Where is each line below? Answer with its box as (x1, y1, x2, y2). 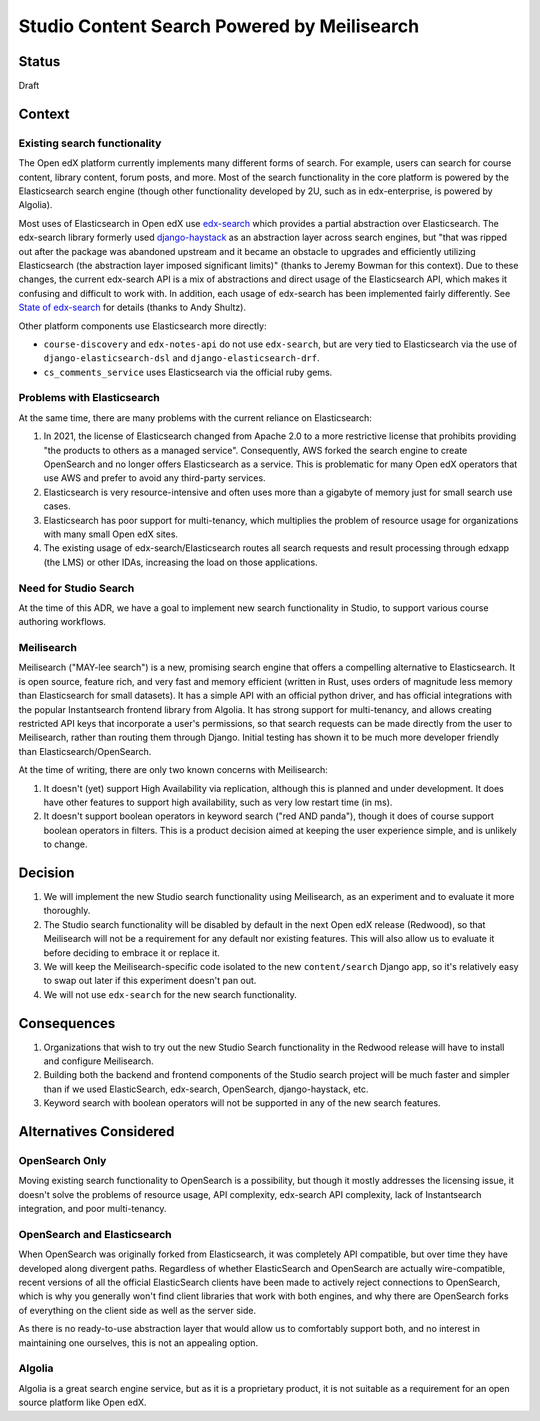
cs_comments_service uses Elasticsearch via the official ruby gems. (43, 366, 333, 378)
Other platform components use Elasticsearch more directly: (18, 320, 267, 332)
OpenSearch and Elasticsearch (18, 1227, 172, 1241)
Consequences (18, 1015, 116, 1032)
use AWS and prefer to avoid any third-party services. (43, 472, 266, 484)
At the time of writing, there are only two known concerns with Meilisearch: (18, 764, 329, 776)
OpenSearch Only (18, 1153, 107, 1167)
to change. (43, 838, 88, 850)
